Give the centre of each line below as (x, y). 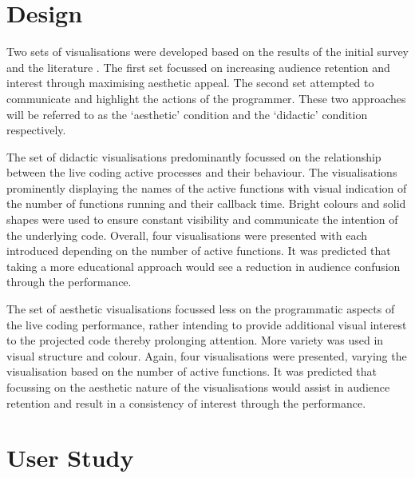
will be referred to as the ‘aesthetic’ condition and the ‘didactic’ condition (187, 114)
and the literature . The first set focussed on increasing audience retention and (198, 67)
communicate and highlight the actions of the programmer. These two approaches (206, 98)
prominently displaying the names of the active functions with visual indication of (207, 187)
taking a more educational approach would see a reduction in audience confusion (204, 266)
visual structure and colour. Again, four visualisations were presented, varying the (207, 355)
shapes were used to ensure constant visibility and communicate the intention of (202, 219)
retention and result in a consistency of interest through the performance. (186, 402)
